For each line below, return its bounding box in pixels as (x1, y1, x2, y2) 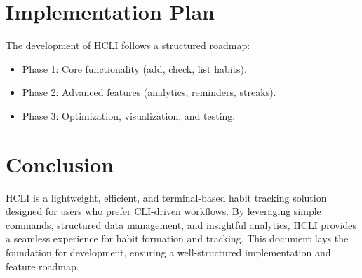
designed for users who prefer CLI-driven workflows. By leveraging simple (6, 204, 321, 218)
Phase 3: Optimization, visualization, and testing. (22, 108, 236, 123)
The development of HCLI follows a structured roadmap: (6, 38, 250, 53)
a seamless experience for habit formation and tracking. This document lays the (6, 231, 349, 246)
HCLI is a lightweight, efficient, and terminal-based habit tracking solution (6, 190, 327, 204)
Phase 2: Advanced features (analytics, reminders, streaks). (22, 85, 276, 99)
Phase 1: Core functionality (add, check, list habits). (22, 61, 247, 76)
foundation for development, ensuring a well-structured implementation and (6, 245, 331, 259)
